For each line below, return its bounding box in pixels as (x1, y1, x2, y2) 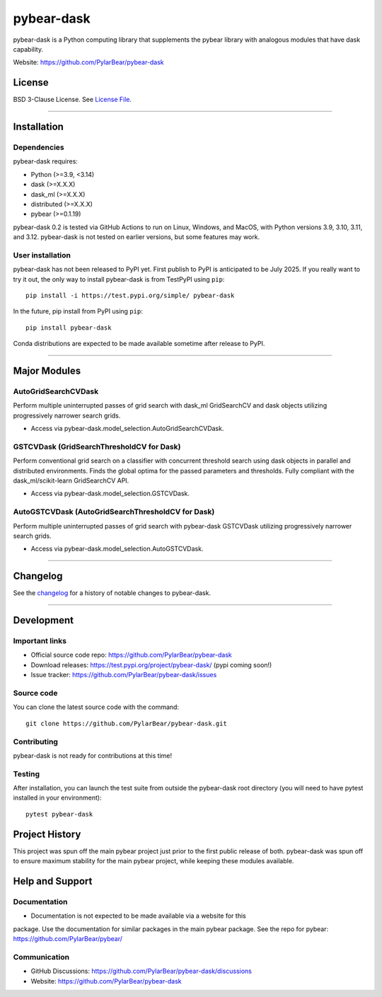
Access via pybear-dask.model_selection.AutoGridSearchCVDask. (30, 425, 224, 433)
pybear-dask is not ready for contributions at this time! (13, 751, 173, 760)
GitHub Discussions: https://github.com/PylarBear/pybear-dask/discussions (30, 967, 253, 976)
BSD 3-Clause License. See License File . (13, 96, 132, 104)
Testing (13, 768, 40, 778)
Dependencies (13, 142, 65, 152)
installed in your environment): (13, 793, 102, 802)
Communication (13, 952, 70, 962)
